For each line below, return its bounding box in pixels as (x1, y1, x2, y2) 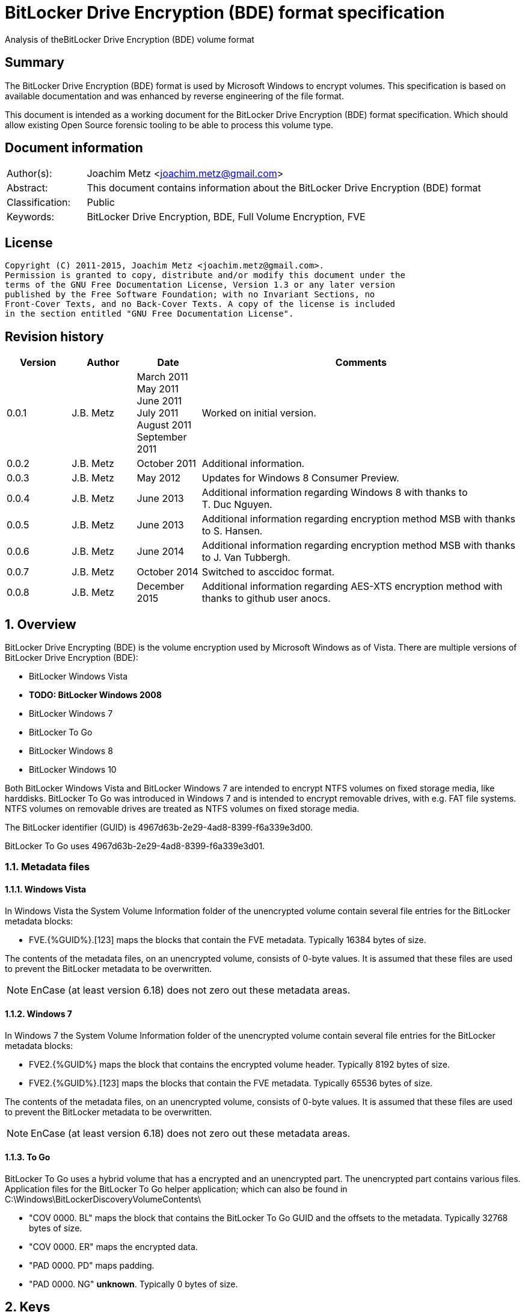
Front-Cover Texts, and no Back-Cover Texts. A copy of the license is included (5, 299, 396, 309)
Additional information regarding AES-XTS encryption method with (201, 580, 503, 593)
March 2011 (137, 371, 188, 383)
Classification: (7, 196, 71, 209)
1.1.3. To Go (5, 1152, 51, 1163)
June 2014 (137, 545, 185, 558)
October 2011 (137, 457, 197, 470)
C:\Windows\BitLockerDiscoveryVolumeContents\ (5, 1194, 201, 1204)
